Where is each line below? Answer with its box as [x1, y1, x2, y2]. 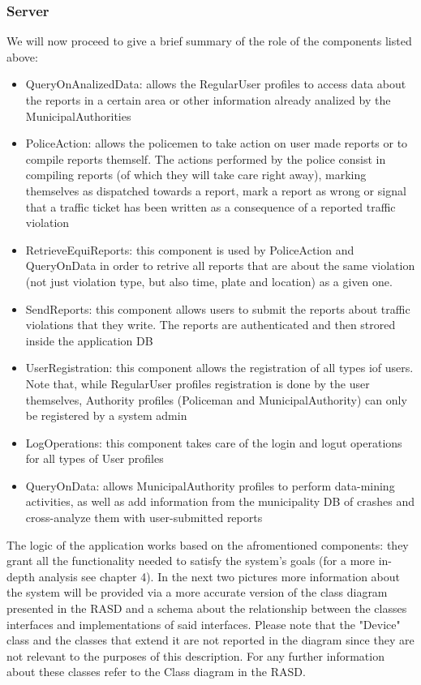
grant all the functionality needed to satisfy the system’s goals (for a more [6, 552, 376, 569]
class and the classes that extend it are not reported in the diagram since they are [6, 631, 415, 649]
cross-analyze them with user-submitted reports [25, 509, 263, 526]
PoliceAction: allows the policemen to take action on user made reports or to [25, 135, 408, 152]
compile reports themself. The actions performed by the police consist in [25, 150, 386, 167]
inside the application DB [25, 332, 153, 349]
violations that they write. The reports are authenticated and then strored [25, 316, 396, 333]
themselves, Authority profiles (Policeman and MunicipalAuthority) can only [25, 391, 407, 408]
